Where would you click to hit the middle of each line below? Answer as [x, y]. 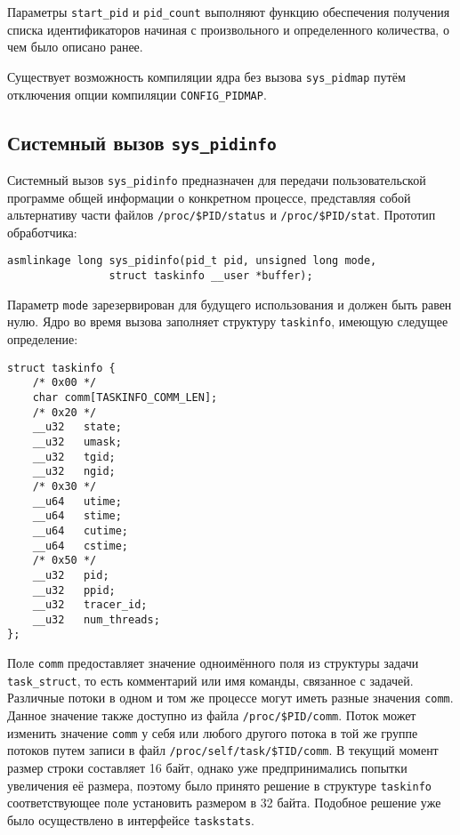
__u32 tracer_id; [90, 605]
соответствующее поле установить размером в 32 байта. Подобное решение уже [224, 803]
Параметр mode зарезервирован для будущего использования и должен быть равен [230, 304]
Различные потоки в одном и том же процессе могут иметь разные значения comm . [230, 698]
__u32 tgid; [74, 457]
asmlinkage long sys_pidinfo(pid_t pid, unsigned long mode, [192, 261]
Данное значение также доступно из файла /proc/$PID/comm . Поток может [212, 715]
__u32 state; [77, 427]
